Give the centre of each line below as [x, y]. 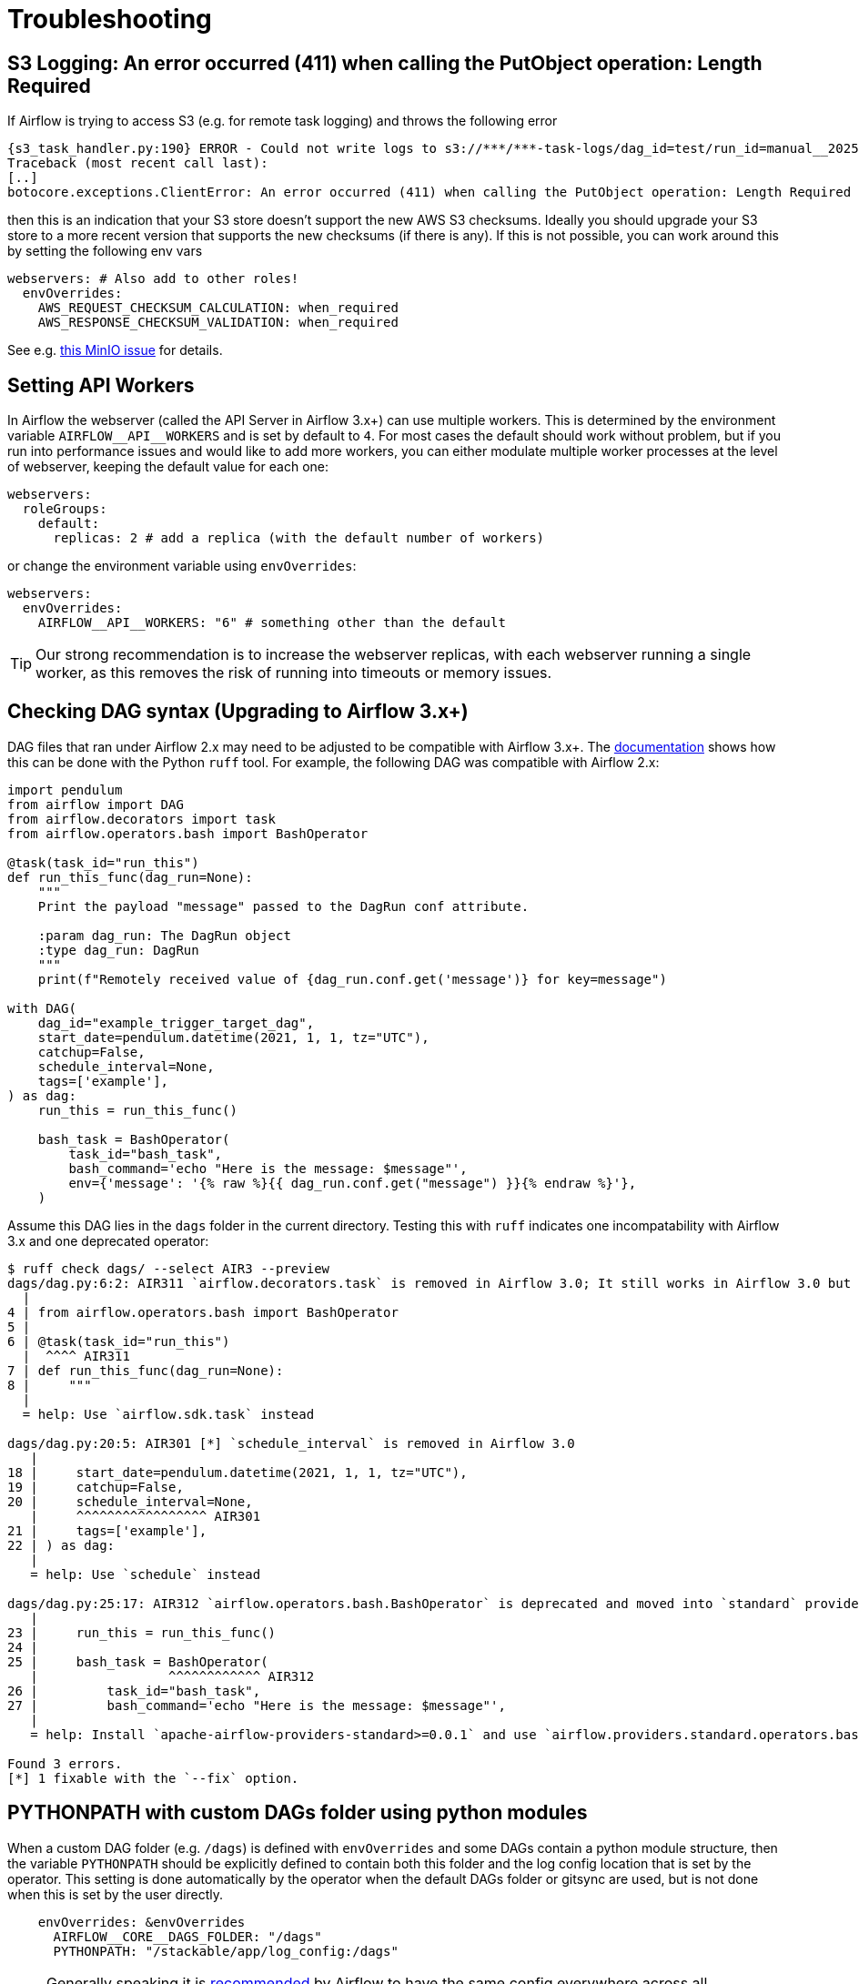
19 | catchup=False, [96, 1487]
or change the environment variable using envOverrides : [182, 566]
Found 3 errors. [65, 1763]
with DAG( [42, 1008]
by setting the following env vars [105, 251]
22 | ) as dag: [61, 1545]
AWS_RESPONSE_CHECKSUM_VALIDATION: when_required [218, 323]
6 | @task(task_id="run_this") [119, 1341]
